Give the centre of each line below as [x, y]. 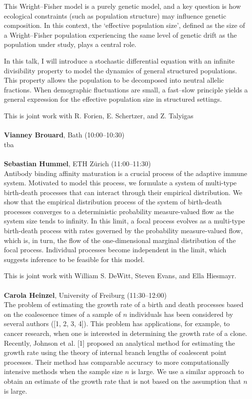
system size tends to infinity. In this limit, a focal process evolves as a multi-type [125, 221]
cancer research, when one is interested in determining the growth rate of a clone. [126, 333]
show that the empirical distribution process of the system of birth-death [113, 202]
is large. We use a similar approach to [188, 371]
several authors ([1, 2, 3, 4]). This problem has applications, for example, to [117, 323]
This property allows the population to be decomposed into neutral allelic [114, 80]
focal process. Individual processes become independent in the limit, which [115, 250]
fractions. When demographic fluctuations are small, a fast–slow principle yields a [126, 89]
